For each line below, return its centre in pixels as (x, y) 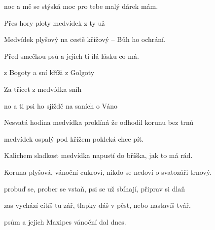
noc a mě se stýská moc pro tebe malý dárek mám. (81, 6)
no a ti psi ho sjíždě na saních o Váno (61, 105)
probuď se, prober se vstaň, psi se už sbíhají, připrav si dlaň (95, 188)
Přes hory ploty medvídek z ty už (54, 22)
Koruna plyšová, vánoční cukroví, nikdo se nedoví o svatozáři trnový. (108, 172)
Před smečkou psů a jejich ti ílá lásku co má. (72, 56)
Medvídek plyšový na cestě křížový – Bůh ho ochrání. (85, 39)
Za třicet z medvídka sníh (43, 89)
